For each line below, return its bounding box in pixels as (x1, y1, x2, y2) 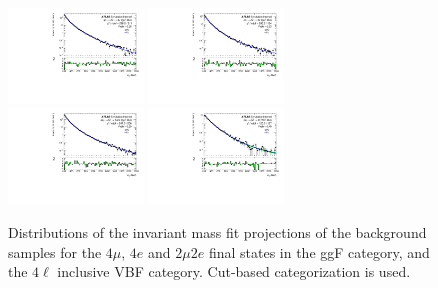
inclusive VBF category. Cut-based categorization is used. (57, 261, 411, 282)
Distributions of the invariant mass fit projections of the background (8, 221, 427, 242)
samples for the (8, 241, 102, 262)
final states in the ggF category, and (208, 241, 430, 262)
